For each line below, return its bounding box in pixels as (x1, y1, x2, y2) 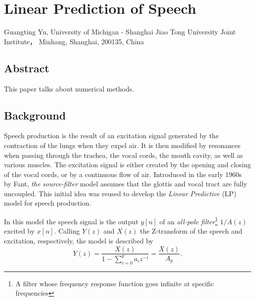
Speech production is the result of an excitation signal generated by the (4, 130, 219, 141)
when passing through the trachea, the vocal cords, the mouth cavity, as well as (4, 150, 243, 160)
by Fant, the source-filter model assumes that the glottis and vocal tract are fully (4, 179, 248, 189)
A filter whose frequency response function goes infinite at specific (15, 278, 214, 288)
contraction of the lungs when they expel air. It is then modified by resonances (4, 140, 241, 150)
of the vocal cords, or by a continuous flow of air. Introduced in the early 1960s (4, 169, 242, 179)
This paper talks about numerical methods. (4, 83, 134, 93)
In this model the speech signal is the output (4, 216, 139, 226)
